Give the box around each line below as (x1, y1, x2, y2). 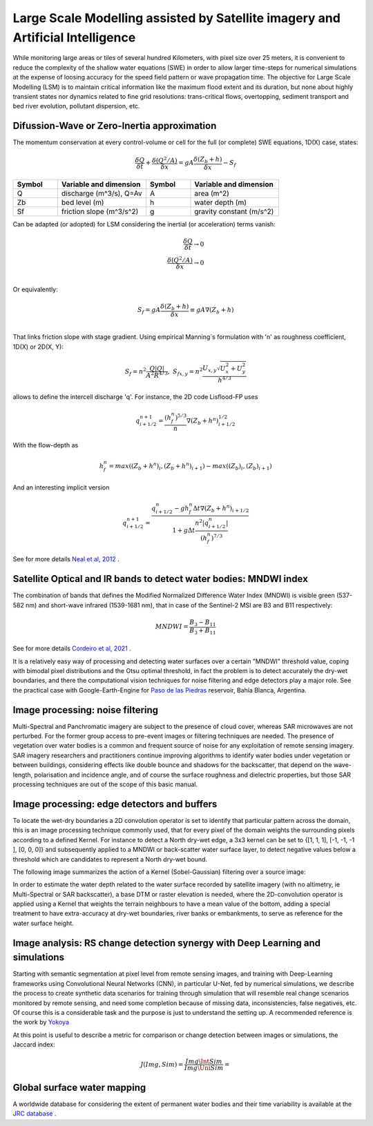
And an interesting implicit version (12, 483, 110, 492)
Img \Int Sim (185, 1058, 222, 1066)
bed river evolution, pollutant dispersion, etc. (12, 102, 140, 110)
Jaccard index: (12, 1040, 55, 1049)
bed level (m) (61, 197, 104, 207)
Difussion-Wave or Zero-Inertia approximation (12, 120, 217, 132)
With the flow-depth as (12, 441, 79, 449)
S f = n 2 (124, 367, 146, 377)
